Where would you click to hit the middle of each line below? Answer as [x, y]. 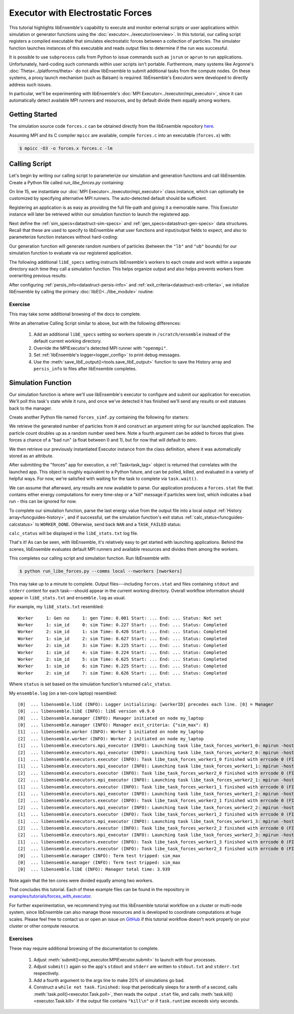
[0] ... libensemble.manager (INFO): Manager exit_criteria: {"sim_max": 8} [113, 725]
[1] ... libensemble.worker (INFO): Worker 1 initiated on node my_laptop [111, 732]
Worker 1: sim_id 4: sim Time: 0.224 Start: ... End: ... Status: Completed [122, 652]
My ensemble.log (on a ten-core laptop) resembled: [63, 693]
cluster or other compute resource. [44, 926]
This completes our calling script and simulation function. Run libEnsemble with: [90, 558]
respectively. [47, 973]
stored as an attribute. [31, 456]
